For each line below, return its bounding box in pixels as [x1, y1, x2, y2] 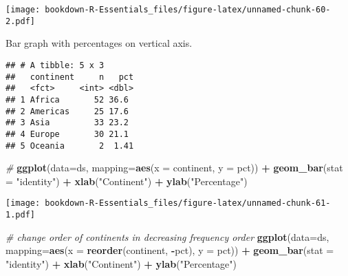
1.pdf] [6, 210, 35, 220]
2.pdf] [6, 16, 35, 26]
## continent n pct [6, 72, 134, 82]
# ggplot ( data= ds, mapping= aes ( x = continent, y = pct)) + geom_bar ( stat [6, 160, 343, 175]
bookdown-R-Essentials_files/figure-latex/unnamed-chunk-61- [45, 198, 331, 209]
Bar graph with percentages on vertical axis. [6, 36, 193, 50]
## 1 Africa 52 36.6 [6, 94, 129, 105]
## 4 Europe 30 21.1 [6, 129, 129, 139]
